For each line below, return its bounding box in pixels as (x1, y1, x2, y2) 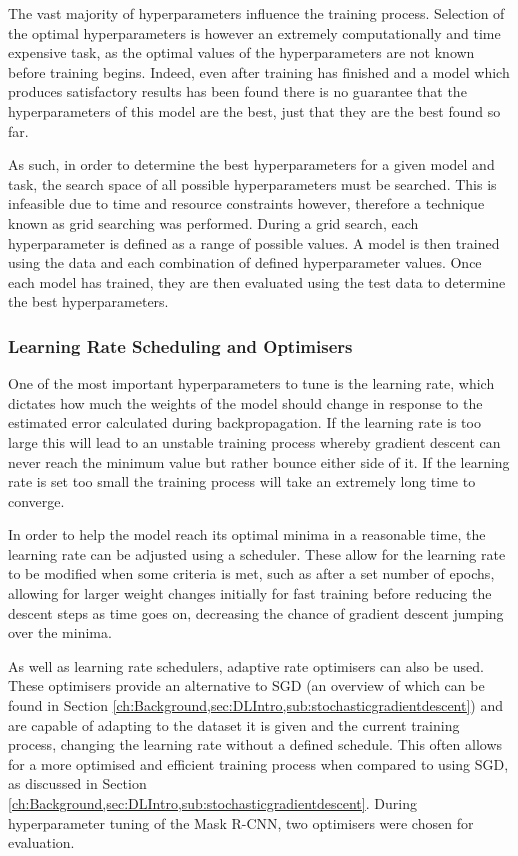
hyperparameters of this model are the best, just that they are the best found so (8, 100, 501, 121)
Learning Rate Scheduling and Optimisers (8, 333, 353, 358)
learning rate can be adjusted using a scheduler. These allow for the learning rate (8, 543, 506, 564)
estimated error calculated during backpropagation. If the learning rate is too (8, 412, 481, 433)
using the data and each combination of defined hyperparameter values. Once (8, 252, 482, 273)
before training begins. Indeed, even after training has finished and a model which (8, 61, 510, 82)
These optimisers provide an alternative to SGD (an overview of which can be (8, 675, 485, 696)
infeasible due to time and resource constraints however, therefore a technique (8, 193, 485, 214)
